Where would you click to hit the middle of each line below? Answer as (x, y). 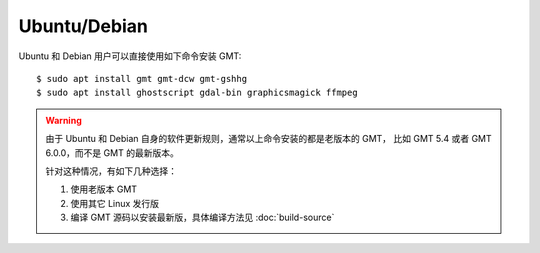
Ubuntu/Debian (83, 26)
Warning (63, 120)
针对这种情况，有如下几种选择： (111, 171)
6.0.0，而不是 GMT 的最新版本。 (112, 152)
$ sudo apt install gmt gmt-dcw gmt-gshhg (142, 78)
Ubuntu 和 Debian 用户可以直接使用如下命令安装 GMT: (130, 56)
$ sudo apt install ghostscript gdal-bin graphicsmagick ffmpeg (197, 93)
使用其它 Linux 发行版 (115, 203)
